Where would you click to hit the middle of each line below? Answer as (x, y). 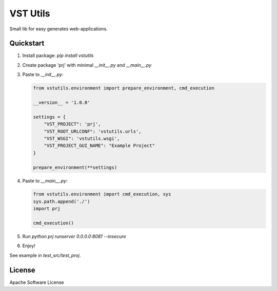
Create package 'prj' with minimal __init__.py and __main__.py (87, 65)
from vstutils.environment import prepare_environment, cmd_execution (124, 88)
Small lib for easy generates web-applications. (58, 29)
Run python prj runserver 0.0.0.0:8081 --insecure (74, 237)
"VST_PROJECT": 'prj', (72, 124)
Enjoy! (29, 246)
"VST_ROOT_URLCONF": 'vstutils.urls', (93, 131)
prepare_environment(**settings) (75, 167)
